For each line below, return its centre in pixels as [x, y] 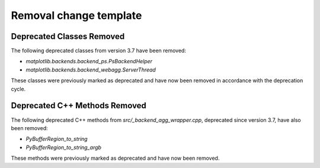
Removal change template [76, 15]
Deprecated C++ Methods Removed [79, 106]
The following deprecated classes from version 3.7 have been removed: [99, 51]
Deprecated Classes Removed [68, 36]
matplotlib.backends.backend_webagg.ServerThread [91, 70]
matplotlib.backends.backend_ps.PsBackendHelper [89, 62]
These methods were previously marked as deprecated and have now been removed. [115, 158]
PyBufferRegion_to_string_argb [64, 147]
